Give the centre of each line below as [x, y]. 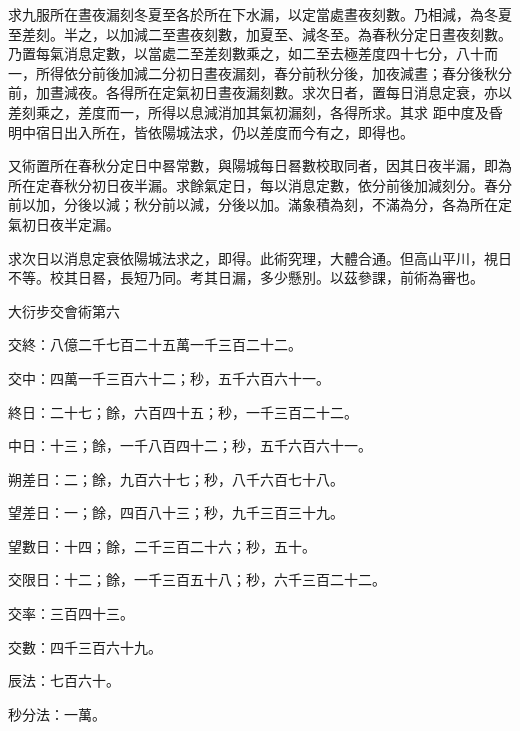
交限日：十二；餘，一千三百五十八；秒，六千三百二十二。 [197, 579]
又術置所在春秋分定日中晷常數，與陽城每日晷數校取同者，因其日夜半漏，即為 [260, 165]
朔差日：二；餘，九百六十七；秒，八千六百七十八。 [176, 478]
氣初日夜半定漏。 [64, 223]
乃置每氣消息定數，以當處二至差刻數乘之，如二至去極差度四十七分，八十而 [253, 53]
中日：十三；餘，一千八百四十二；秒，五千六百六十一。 [190, 445]
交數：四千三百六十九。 [85, 646]
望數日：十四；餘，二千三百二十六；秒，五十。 [162, 545]
